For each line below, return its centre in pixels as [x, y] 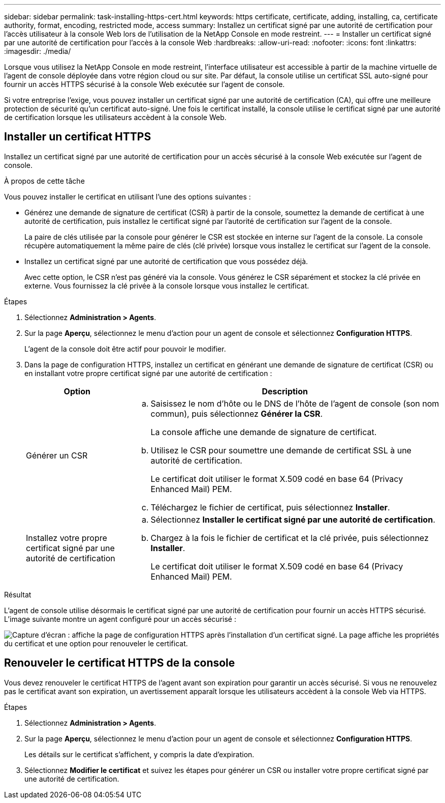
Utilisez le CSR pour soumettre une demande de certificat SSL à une [281, 450]
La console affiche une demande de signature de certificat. [264, 432]
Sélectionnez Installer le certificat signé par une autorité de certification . [293, 519]
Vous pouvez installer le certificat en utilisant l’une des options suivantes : [128, 196]
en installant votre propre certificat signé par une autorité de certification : [148, 373]
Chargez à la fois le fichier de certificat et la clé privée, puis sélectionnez [290, 538]
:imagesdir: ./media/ [38, 51]
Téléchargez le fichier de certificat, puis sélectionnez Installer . [270, 507]
